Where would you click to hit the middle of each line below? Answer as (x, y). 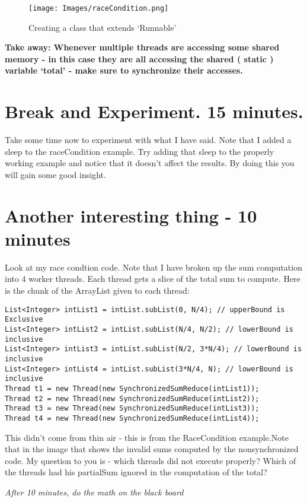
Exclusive (24, 320)
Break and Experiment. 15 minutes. (154, 111)
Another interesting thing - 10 (131, 215)
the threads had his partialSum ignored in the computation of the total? (136, 472)
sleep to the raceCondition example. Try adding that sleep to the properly (140, 151)
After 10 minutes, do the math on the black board (94, 492)
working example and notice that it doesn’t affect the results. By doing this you (150, 163)
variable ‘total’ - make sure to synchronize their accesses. (124, 70)
